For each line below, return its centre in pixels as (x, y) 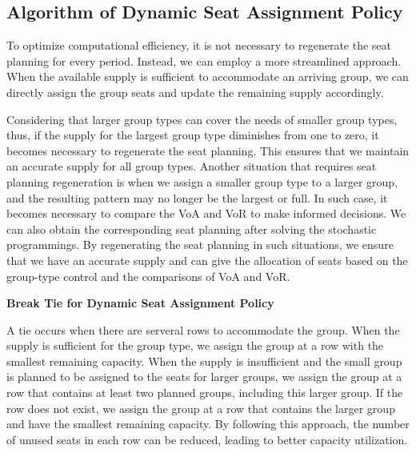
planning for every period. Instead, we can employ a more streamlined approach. (204, 60)
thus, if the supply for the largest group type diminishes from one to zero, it (193, 135)
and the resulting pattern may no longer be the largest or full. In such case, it (197, 197)
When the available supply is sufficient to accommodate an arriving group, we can (208, 76)
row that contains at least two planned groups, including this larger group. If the (205, 393)
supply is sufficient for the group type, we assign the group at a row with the (195, 345)
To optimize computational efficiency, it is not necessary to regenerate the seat (199, 45)
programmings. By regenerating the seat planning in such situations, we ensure (200, 245)
